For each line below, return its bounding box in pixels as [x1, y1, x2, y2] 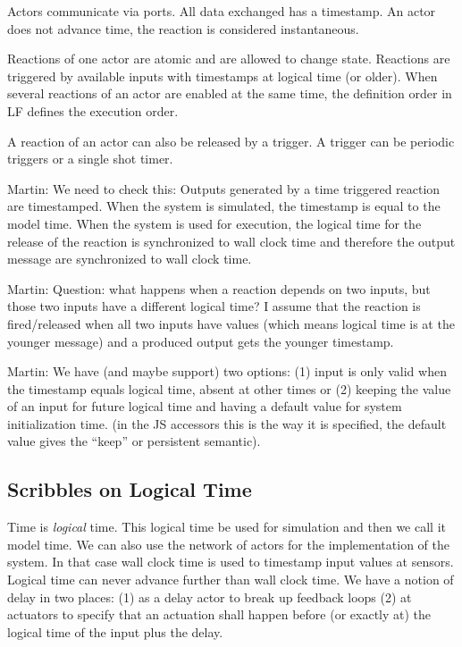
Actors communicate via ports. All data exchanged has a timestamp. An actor [7, 2, 436, 20]
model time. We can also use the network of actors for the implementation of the [7, 534, 449, 553]
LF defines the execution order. [7, 101, 179, 120]
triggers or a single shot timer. [7, 149, 173, 168]
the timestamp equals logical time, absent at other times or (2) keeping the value [7, 379, 451, 398]
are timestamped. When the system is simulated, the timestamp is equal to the [7, 197, 441, 215]
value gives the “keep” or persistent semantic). [7, 432, 261, 450]
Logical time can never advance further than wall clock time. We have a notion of [7, 570, 454, 589]
